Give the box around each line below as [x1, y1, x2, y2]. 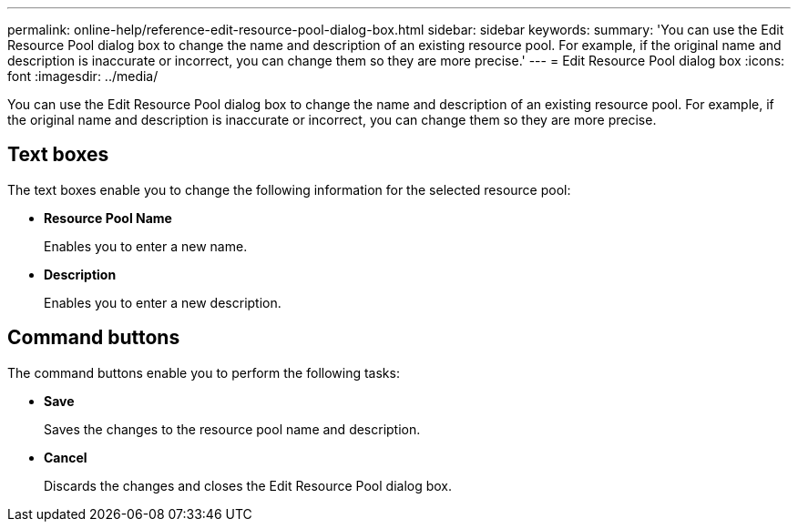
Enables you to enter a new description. [44, 294, 281, 310]
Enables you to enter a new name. [44, 238, 248, 254]
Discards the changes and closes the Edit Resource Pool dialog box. [44, 477, 453, 493]
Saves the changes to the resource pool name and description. [44, 421, 421, 437]
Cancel [44, 449, 87, 465]
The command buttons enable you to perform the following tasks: [7, 364, 400, 381]
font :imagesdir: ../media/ [7, 68, 159, 84]
